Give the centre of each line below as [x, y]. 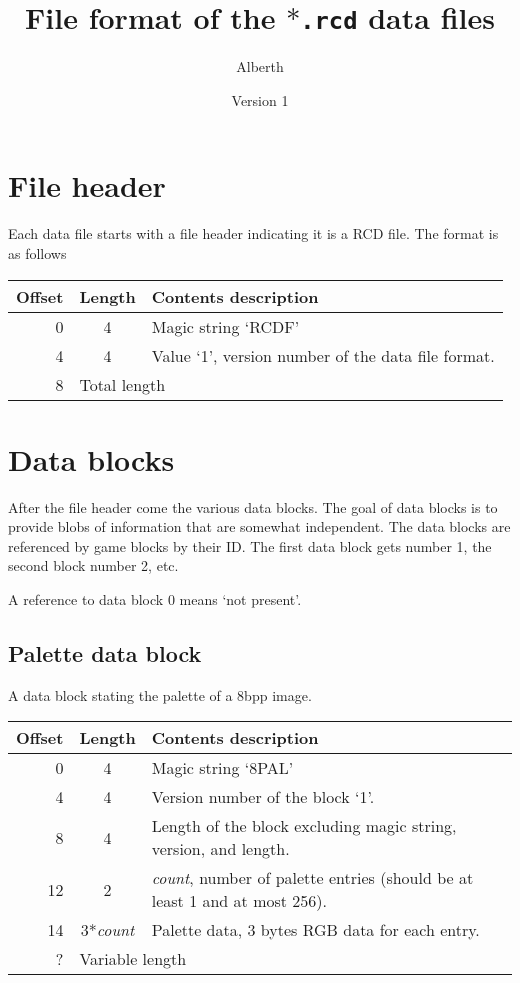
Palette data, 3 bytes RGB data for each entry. [315, 930]
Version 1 [260, 99]
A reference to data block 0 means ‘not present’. [155, 599]
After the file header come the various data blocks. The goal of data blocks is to [253, 506]
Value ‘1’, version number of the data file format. [323, 355]
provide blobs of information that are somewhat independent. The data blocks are [259, 526]
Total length [122, 384]
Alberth [260, 66]
